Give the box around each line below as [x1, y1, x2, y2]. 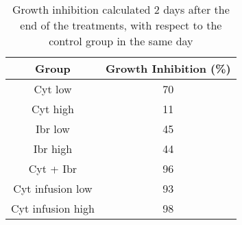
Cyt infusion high [11, 200, 95, 216]
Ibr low [36, 121, 70, 137]
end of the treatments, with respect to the [20, 17, 222, 33]
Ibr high [33, 141, 73, 156]
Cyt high [32, 101, 74, 117]
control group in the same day [49, 33, 193, 49]
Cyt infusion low [13, 180, 93, 196]
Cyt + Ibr [28, 161, 77, 176]
